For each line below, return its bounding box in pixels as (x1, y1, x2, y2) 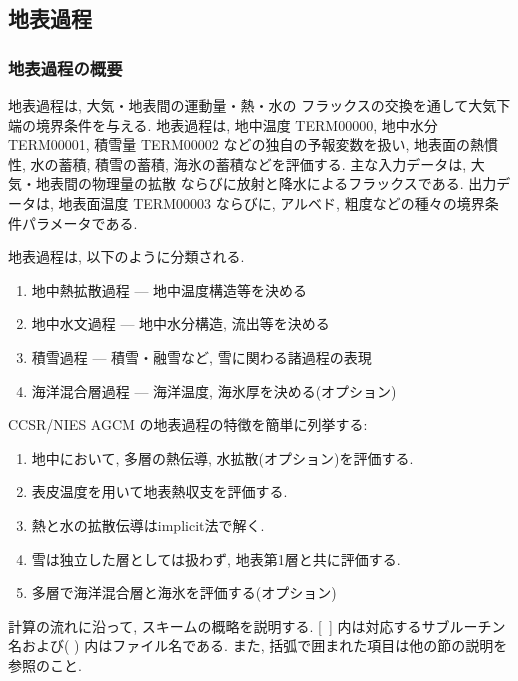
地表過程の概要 (8, 55, 123, 80)
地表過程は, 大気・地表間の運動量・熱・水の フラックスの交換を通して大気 (8, 95, 497, 115)
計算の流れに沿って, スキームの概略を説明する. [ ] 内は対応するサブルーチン (8, 615, 506, 636)
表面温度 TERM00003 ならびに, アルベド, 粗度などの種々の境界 (72, 192, 485, 213)
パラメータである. (21, 212, 138, 233)
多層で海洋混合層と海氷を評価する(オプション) (31, 582, 337, 603)
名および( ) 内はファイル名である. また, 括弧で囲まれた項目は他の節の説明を (8, 635, 508, 656)
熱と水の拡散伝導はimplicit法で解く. (31, 514, 265, 535)
